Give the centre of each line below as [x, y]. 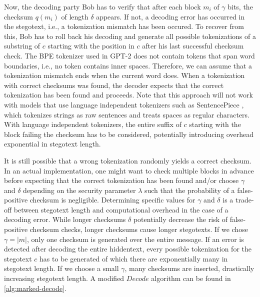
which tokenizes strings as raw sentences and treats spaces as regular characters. [127, 114]
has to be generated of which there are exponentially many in [134, 258]
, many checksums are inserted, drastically [189, 268]
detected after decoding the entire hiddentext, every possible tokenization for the [128, 249]
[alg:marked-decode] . [35, 288]
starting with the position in [91, 46]
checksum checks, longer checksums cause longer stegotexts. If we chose [139, 229]
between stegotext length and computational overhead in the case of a [121, 209]
